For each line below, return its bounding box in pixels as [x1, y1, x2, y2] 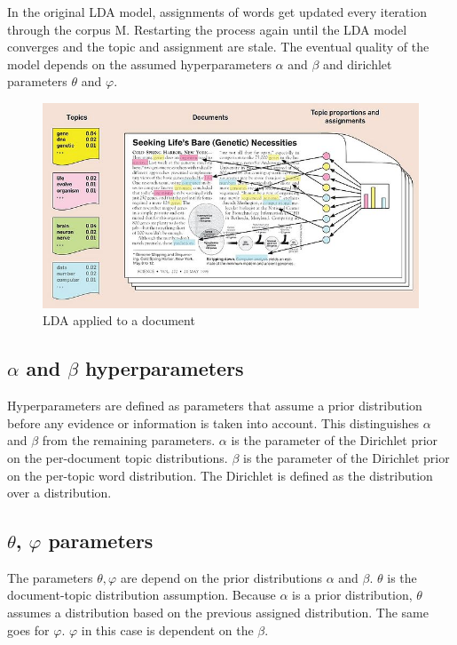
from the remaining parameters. [42, 431, 216, 450]
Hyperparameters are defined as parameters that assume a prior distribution [7, 396, 422, 415]
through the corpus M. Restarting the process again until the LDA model [7, 20, 407, 38]
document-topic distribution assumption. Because [7, 585, 276, 604]
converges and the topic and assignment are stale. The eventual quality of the [7, 37, 429, 56]
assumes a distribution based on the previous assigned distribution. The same [7, 603, 429, 622]
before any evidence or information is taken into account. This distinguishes [7, 413, 420, 432]
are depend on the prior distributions [120, 568, 322, 586]
